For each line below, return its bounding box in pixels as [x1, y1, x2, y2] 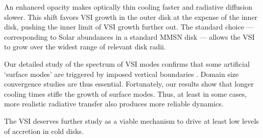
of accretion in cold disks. [4, 125, 84, 136]
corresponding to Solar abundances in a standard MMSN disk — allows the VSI [4, 31, 255, 42]
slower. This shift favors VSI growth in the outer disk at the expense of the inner [4, 11, 258, 22]
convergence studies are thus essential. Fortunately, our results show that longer [4, 78, 254, 89]
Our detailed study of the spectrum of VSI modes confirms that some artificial [4, 58, 250, 69]
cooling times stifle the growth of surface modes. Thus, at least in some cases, [4, 88, 247, 99]
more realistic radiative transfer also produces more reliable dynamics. [4, 98, 224, 109]
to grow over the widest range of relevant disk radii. [4, 41, 166, 52]
